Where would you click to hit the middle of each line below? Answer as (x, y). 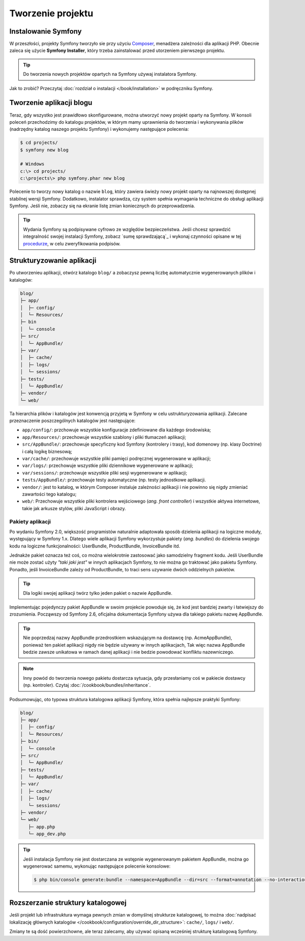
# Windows (32, 164)
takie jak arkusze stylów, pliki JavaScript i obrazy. (74, 508)
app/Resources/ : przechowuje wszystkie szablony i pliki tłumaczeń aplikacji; (104, 437)
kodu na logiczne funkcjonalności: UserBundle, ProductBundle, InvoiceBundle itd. (95, 546)
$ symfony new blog (44, 150)
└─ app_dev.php (47, 834)
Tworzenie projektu (51, 13)
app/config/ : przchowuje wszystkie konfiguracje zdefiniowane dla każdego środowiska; (116, 430)
